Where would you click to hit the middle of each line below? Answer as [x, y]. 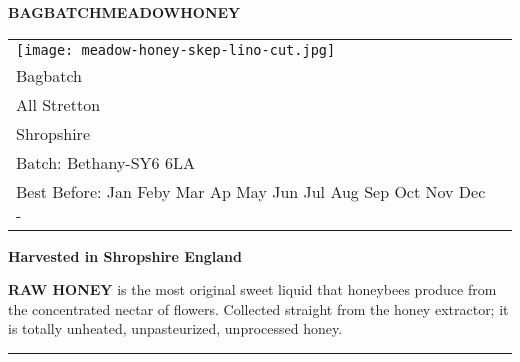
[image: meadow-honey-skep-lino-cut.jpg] [176, 49]
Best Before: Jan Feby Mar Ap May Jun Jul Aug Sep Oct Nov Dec [251, 191]
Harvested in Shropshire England [125, 255]
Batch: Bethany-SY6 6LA [105, 162]
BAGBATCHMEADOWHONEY [124, 12]
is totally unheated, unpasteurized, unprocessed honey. [175, 328]
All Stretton [58, 104]
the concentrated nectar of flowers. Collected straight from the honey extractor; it [258, 308]
